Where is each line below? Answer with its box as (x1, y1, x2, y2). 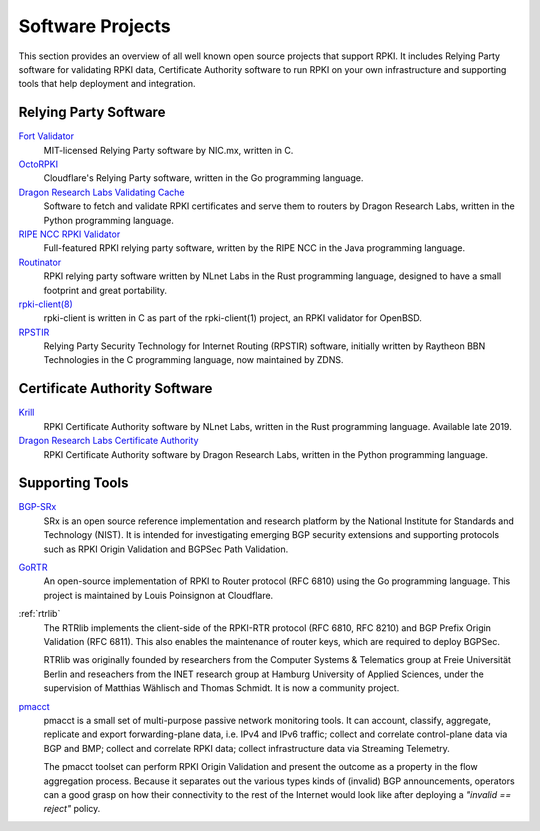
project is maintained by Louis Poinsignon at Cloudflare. (43, 589, 274, 601)
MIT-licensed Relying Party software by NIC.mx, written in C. (43, 144, 294, 156)
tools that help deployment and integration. (18, 78, 196, 90)
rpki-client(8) (18, 298, 74, 310)
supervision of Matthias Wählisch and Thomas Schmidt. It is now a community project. (43, 682, 400, 694)
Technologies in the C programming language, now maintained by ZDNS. (43, 354, 344, 366)
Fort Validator (18, 130, 75, 142)
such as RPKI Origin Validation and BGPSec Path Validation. (43, 543, 289, 555)
